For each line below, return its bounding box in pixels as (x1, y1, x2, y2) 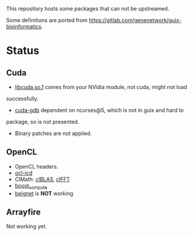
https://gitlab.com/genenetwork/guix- (89, 17, 182, 23)
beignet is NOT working (14, 189, 73, 197)
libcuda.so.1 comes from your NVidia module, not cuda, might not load (14, 84, 188, 90)
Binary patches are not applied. (14, 130, 92, 137)
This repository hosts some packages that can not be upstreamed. (6, 5, 170, 12)
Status (6, 44, 40, 57)
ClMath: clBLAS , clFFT (14, 176, 70, 183)
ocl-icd (14, 169, 33, 176)
